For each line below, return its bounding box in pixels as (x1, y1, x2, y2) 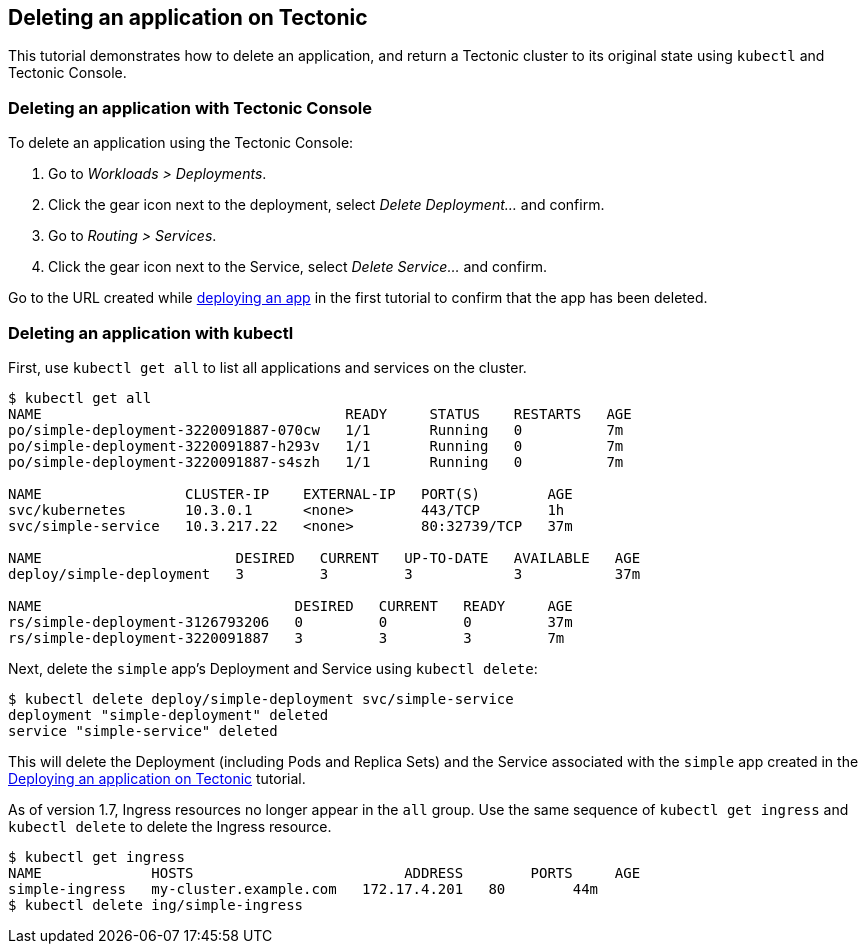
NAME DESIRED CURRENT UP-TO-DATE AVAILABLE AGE (8, 549, 641, 566)
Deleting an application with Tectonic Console (8, 97, 373, 118)
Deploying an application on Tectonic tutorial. (8, 769, 306, 787)
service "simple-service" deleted (8, 722, 278, 739)
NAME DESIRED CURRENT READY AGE (8, 597, 573, 614)
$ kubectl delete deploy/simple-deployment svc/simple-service (8, 690, 514, 707)
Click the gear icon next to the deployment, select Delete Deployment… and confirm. (48, 196, 605, 214)
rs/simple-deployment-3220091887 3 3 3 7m (8, 629, 565, 646)
